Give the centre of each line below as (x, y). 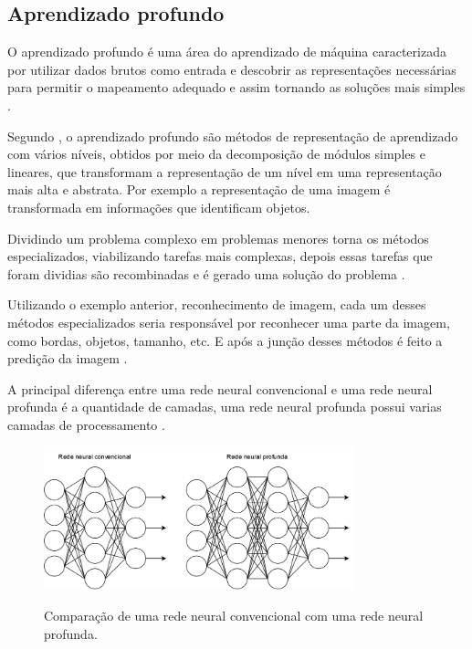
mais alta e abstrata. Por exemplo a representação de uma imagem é (199, 189)
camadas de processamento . (86, 424)
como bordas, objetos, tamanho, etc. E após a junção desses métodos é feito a (225, 340)
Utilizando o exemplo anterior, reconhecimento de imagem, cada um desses (217, 304)
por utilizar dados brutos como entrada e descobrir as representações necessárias (232, 69)
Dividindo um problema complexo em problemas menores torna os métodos (218, 238)
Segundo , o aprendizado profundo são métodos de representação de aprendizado (233, 136)
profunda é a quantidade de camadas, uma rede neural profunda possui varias (225, 407)
